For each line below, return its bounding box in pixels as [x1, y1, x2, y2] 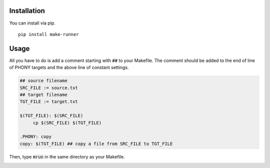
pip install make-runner [18, 31, 79, 37]
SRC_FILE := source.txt [19, 85, 78, 90]
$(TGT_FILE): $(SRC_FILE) [19, 113, 83, 118]
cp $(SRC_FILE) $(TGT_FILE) [32, 120, 102, 125]
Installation [9, 6, 45, 15]
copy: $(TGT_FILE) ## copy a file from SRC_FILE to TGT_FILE [19, 140, 173, 146]
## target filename [19, 91, 67, 97]
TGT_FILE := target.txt [19, 99, 78, 104]
